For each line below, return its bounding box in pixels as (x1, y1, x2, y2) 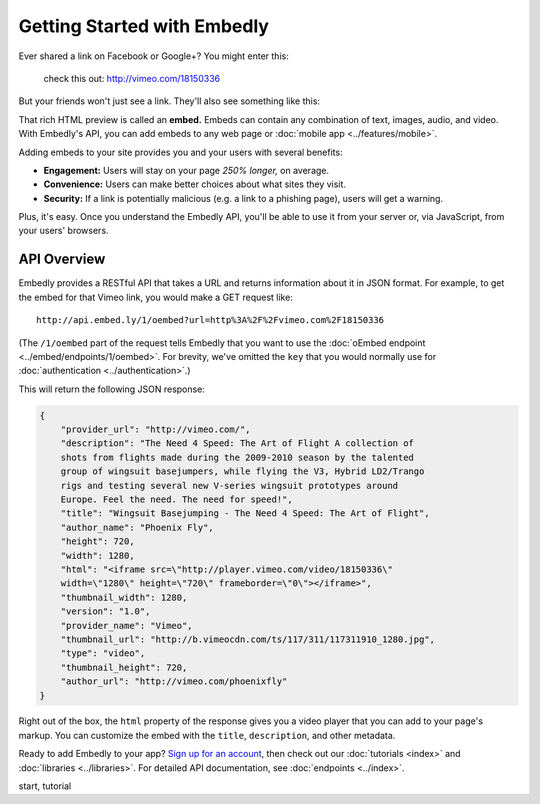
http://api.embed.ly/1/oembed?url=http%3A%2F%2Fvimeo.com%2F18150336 (36, 315, 385, 326)
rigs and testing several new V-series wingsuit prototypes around (60, 480, 399, 491)
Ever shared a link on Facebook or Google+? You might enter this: (18, 50, 289, 62)
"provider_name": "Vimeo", (60, 620, 194, 631)
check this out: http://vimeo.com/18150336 (43, 72, 220, 84)
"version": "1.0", (60, 606, 151, 617)
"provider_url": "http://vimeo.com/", (60, 424, 251, 435)
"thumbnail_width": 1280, (60, 591, 188, 603)
